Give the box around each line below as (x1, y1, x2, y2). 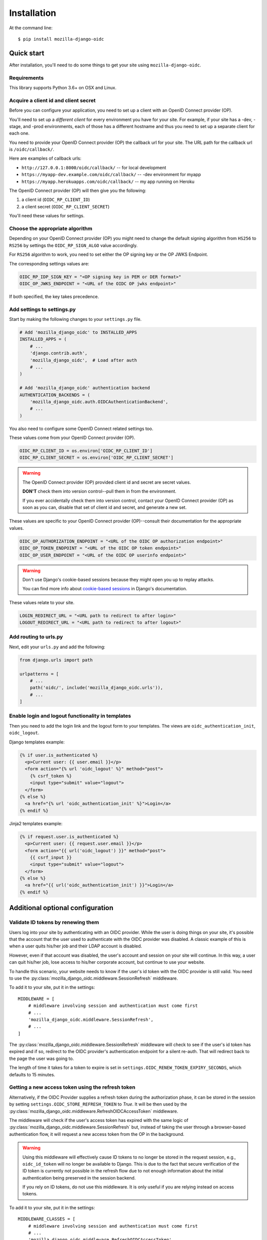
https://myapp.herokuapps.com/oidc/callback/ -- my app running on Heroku (21, 179, 195, 185)
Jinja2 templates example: (9, 820, 63, 826)
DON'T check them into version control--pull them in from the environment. (22, 489, 177, 495)
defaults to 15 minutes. (9, 1071, 55, 1077)
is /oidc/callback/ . (9, 146, 54, 152)
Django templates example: (9, 739, 65, 745)
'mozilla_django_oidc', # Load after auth (30, 357, 137, 363)
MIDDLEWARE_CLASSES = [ (18, 1216, 76, 1222)
